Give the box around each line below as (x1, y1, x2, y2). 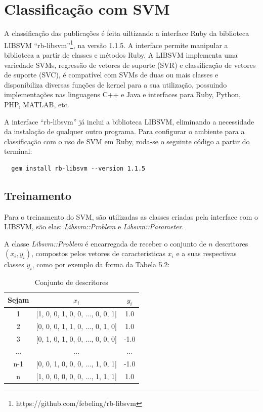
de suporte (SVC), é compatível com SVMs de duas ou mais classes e (4, 69, 218, 80)
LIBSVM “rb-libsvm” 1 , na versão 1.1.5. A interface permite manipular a (4, 38, 228, 50)
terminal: (4, 146, 32, 156)
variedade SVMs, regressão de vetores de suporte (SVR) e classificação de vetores (4, 59, 256, 70)
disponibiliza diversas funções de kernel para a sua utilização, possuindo (4, 79, 227, 90)
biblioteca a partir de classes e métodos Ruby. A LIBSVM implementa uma (4, 49, 238, 60)
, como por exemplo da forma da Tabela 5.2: (32, 259, 170, 270)
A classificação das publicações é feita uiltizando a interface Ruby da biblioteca (4, 28, 249, 38)
